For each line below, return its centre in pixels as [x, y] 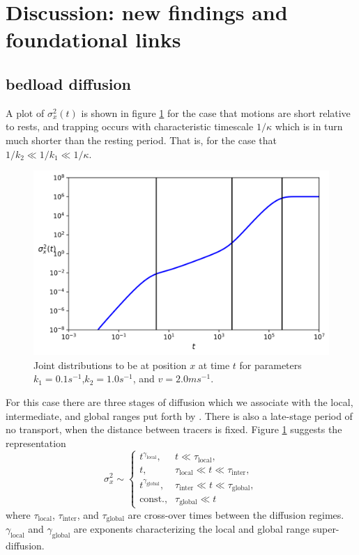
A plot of [25, 112]
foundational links [93, 39]
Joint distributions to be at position [110, 365]
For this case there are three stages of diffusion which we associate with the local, [179, 401]
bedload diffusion [68, 83]
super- [326, 529]
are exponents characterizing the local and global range [192, 529]
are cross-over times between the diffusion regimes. [236, 514]
